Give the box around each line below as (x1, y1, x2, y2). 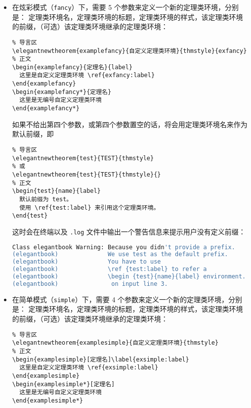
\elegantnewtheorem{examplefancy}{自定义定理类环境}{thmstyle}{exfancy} (12, 47, 247, 54)
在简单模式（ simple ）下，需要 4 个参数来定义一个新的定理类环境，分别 (12, 294, 243, 304)
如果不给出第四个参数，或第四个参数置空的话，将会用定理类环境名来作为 (12, 119, 248, 129)
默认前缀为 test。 (19, 195, 73, 203)
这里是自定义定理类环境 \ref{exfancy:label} (19, 72, 155, 79)
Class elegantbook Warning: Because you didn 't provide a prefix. (12, 243, 235, 251)
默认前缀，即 (12, 129, 54, 139)
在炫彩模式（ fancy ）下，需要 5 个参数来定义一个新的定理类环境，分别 (12, 2, 239, 12)
